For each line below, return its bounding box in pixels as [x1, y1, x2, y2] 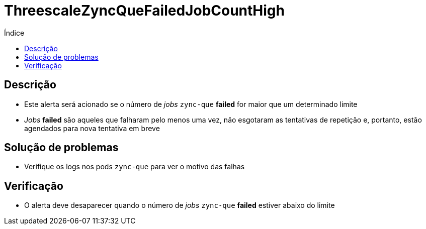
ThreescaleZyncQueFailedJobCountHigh [4, 2, 285, 19]
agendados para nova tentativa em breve [24, 124, 160, 133]
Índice [4, 28, 25, 37]
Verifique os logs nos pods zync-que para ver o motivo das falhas [24, 162, 245, 171]
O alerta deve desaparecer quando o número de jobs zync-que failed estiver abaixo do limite [24, 201, 335, 210]
